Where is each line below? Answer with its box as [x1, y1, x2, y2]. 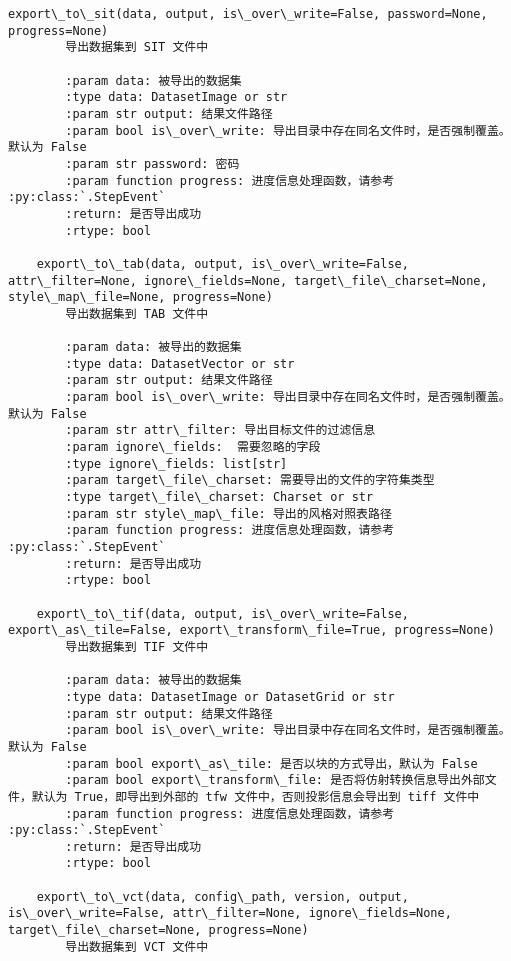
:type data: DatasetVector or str [65, 356, 295, 371]
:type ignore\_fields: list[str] [65, 456, 288, 471]
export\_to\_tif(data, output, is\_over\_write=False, [36, 606, 409, 621]
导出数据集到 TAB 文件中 [65, 306, 209, 321]
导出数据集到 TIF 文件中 [65, 639, 209, 654]
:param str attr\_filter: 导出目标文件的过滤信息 [65, 423, 376, 438]
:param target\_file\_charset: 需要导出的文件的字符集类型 [65, 473, 435, 488]
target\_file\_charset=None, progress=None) [8, 923, 309, 938]
